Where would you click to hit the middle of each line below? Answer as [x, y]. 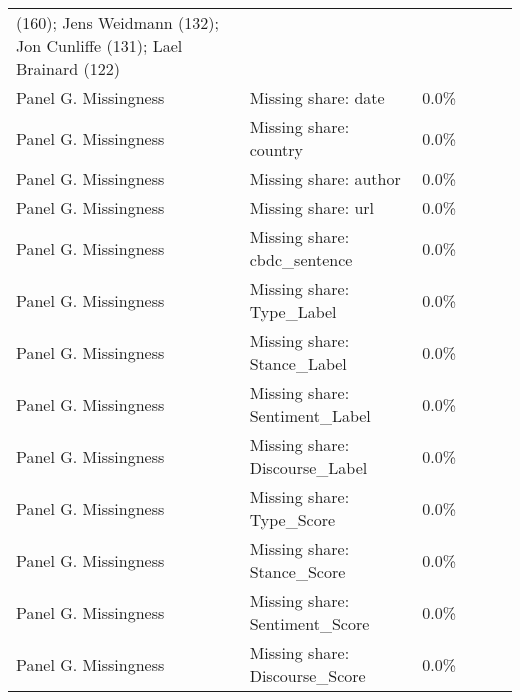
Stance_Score [297, 571]
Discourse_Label [308, 467]
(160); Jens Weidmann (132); [117, 22]
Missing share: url [312, 207]
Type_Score [292, 519]
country [276, 149]
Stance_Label [298, 363]
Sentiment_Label [310, 415]
